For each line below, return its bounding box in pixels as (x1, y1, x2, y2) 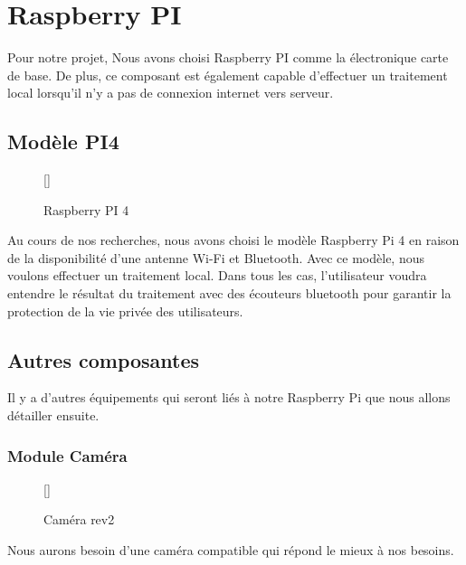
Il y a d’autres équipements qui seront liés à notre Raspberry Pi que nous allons (7, 388, 451, 407)
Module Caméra (7, 444, 128, 466)
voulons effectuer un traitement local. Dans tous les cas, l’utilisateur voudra (7, 266, 427, 285)
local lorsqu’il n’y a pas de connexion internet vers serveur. (7, 83, 334, 102)
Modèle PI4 (7, 127, 119, 155)
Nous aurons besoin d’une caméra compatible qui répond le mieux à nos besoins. (7, 541, 454, 560)
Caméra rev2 (43, 510, 115, 529)
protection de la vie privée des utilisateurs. (7, 301, 243, 320)
